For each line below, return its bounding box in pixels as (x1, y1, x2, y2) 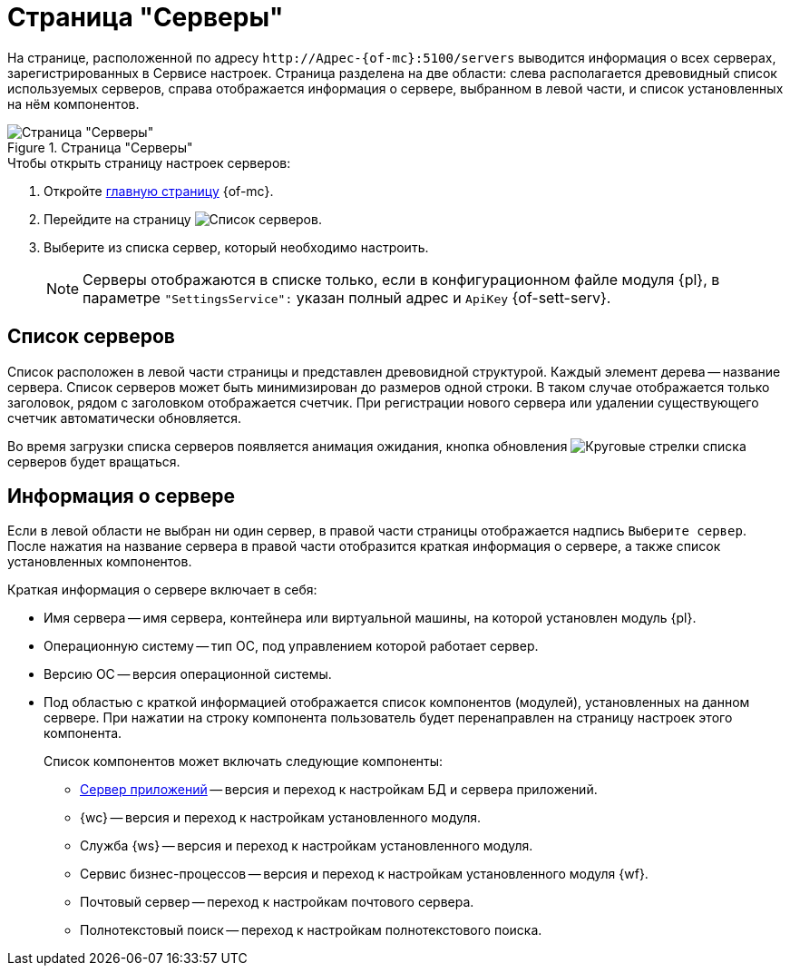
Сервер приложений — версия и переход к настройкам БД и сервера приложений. (80, 781, 598, 798)
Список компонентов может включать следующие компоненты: (44, 753, 444, 770)
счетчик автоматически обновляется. (7, 409, 241, 426)
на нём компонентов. (7, 95, 140, 112)
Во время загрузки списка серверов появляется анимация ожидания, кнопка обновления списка (7, 437, 746, 454)
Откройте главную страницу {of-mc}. (44, 182, 274, 199)
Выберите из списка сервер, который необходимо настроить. (44, 239, 429, 255)
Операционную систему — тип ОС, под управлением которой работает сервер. (44, 638, 539, 654)
